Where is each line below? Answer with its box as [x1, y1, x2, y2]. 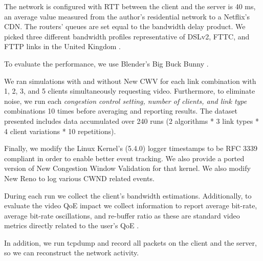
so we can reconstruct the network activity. [4, 247, 139, 258]
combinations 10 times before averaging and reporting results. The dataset [4, 105, 237, 116]
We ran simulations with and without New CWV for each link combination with [4, 75, 256, 86]
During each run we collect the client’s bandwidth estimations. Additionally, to [4, 190, 252, 201]
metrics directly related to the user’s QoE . [4, 220, 139, 231]
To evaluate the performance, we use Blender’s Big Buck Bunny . [4, 58, 209, 69]
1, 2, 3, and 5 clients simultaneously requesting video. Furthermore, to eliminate [4, 85, 255, 96]
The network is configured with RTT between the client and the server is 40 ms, [4, 1, 256, 11]
